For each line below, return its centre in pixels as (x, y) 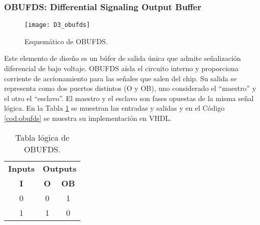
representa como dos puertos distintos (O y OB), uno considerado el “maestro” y (130, 88)
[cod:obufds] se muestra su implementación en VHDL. (88, 118)
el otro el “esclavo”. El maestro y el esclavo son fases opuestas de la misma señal (129, 98)
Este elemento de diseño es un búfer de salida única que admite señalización (123, 58)
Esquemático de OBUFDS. (66, 41)
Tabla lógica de (42, 137)
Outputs (60, 168)
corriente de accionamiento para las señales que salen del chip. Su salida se (121, 78)
